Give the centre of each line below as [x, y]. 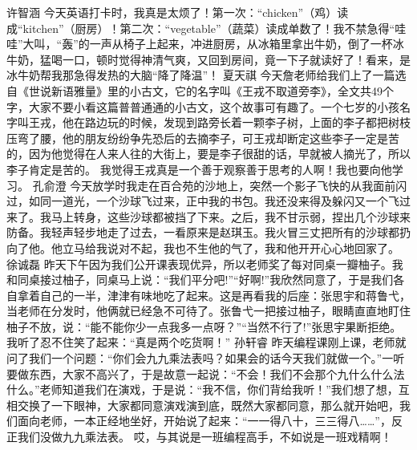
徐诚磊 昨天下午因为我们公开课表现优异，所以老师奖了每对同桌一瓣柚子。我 [205, 264]
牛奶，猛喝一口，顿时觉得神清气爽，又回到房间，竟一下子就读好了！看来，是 [208, 59]
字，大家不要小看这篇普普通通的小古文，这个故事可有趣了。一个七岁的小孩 [203, 106]
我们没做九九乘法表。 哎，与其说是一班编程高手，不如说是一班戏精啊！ [204, 437]
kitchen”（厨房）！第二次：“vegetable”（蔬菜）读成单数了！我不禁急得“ [209, 28]
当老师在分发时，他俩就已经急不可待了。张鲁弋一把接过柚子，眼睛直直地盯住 [208, 311]
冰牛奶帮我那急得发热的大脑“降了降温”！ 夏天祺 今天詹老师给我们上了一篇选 [206, 75]
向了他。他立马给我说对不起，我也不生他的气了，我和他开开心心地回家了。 [203, 247]
